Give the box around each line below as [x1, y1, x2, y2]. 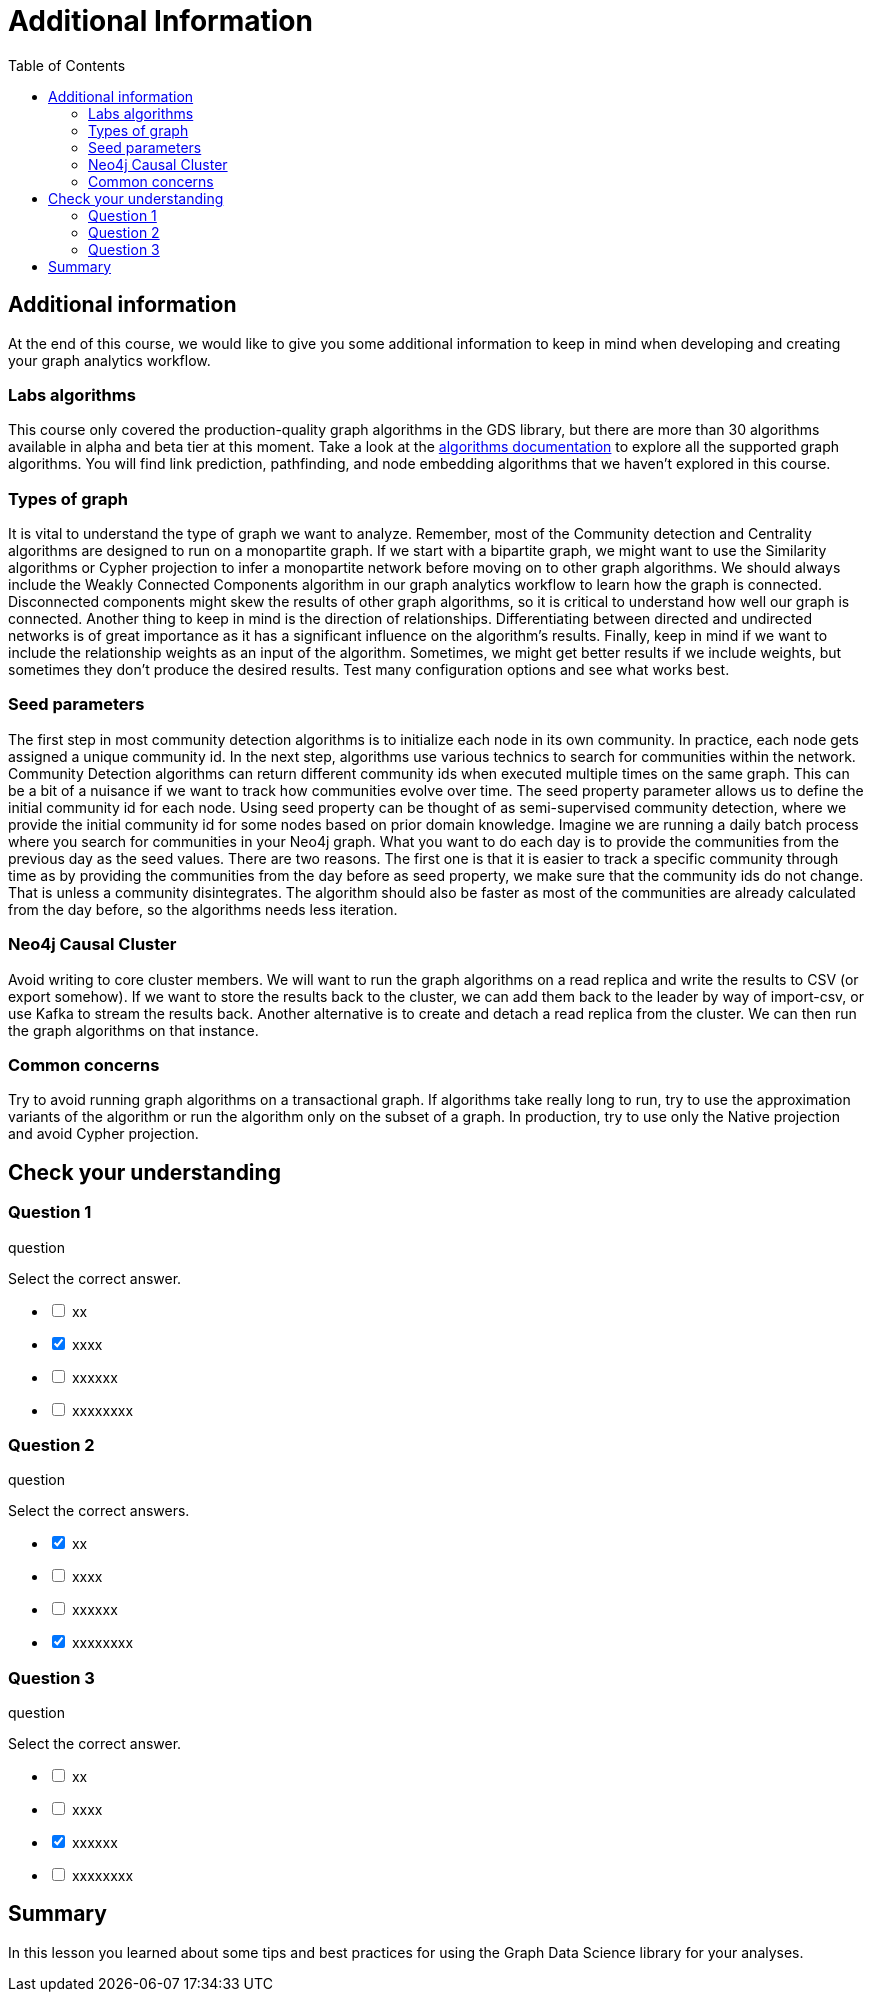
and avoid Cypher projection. [8, 1125, 199, 1143]
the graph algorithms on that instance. [8, 1021, 259, 1039]
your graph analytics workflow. [8, 351, 211, 369]
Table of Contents [8, 56, 126, 74]
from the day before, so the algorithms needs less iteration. [8, 900, 398, 918]
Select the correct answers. [8, 1502, 190, 1520]
